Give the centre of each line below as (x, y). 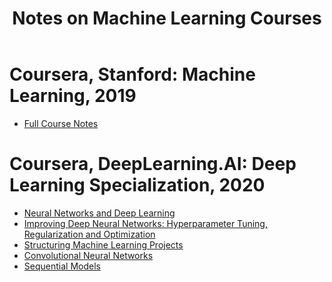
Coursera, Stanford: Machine (132, 74)
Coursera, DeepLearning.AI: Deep (153, 164)
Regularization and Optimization (89, 234)
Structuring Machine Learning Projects (103, 244)
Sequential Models (62, 266)
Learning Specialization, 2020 (137, 185)
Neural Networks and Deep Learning (99, 213)
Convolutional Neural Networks (88, 255)
